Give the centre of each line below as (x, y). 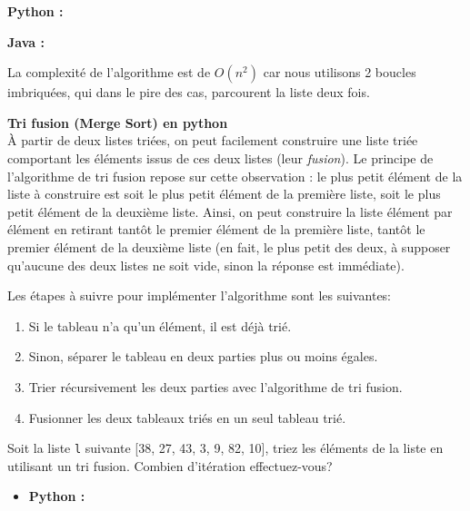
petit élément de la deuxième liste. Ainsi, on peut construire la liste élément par (230, 211)
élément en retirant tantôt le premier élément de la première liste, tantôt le (216, 229)
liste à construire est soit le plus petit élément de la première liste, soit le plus (224, 194)
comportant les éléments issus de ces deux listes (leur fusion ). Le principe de (220, 157)
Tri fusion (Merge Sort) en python (118, 122)
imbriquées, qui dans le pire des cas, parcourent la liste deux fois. (189, 92)
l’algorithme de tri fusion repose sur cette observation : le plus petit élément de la (235, 176)
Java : (26, 41)
